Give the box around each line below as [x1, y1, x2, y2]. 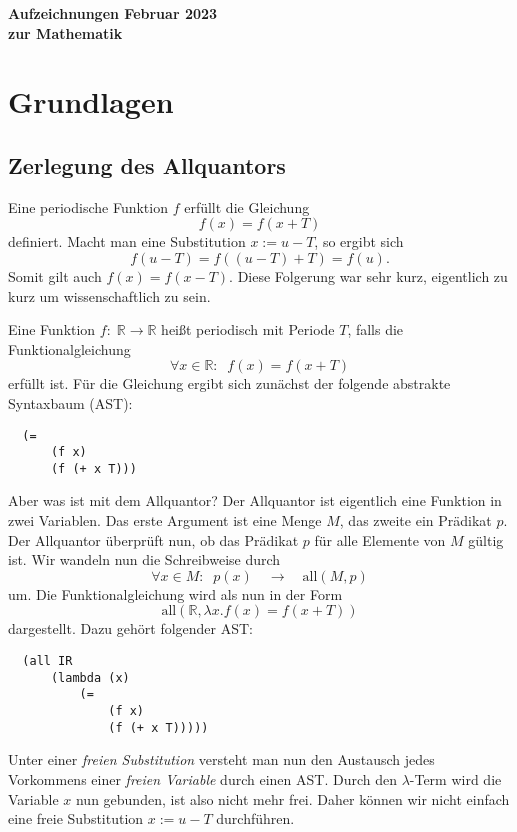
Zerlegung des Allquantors [8, 149, 286, 180]
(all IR [22, 654, 73, 669]
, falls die [347, 319, 404, 340]
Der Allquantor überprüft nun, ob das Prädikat [8, 529, 299, 550]
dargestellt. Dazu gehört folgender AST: [8, 618, 254, 639]
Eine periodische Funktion [8, 196, 168, 217]
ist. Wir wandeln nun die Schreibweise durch [8, 549, 281, 570]
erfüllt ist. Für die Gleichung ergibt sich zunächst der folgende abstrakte [8, 373, 451, 394]
